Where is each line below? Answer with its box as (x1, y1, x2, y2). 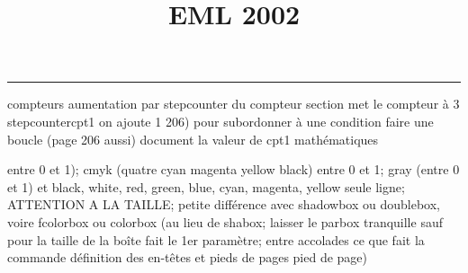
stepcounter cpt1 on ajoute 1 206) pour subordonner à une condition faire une (7, 111, 434, 130)
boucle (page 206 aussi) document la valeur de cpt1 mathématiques (7, 129, 379, 148)
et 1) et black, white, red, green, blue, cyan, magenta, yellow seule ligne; (7, 177, 405, 196)
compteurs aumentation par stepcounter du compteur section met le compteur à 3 (7, 94, 460, 113)
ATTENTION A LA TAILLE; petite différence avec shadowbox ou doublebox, (7, 195, 440, 214)
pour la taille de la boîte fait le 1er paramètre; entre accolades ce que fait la (7, 230, 425, 249)
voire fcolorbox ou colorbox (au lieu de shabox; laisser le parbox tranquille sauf (7, 212, 443, 231)
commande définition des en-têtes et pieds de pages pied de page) (7, 248, 368, 267)
